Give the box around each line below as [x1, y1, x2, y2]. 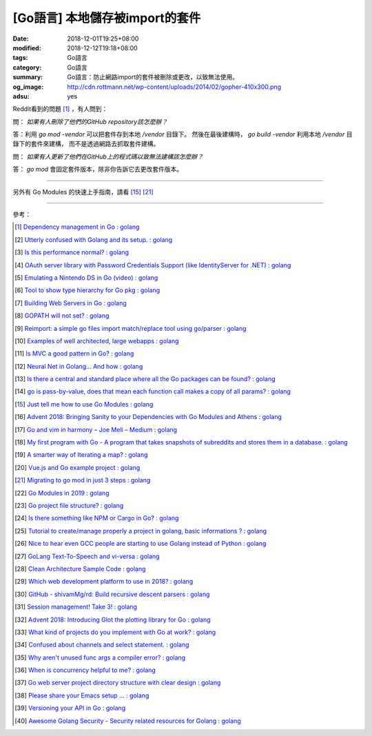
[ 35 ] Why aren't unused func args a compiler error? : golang [14, 653, 186, 662]
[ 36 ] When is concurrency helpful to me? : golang [14, 666, 156, 675]
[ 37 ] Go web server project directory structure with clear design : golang [14, 679, 221, 687]
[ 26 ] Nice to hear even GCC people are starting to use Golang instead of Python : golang [14, 540, 267, 548]
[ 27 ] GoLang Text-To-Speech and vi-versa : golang [14, 552, 160, 560]
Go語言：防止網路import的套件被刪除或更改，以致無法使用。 [67, 73, 239, 81]
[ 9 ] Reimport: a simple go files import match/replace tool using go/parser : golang [14, 324, 247, 332]
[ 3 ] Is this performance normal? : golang [14, 248, 130, 256]
